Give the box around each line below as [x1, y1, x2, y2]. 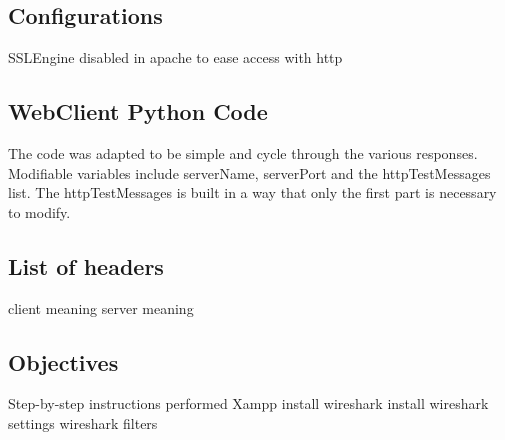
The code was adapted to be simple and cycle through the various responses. [8, 143, 478, 163]
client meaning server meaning [8, 297, 194, 318]
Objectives [8, 346, 119, 377]
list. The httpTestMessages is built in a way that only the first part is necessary [8, 182, 497, 203]
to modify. [8, 201, 71, 222]
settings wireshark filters [8, 412, 158, 433]
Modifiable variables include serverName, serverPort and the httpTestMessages [8, 162, 491, 183]
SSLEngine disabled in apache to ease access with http [8, 47, 343, 68]
